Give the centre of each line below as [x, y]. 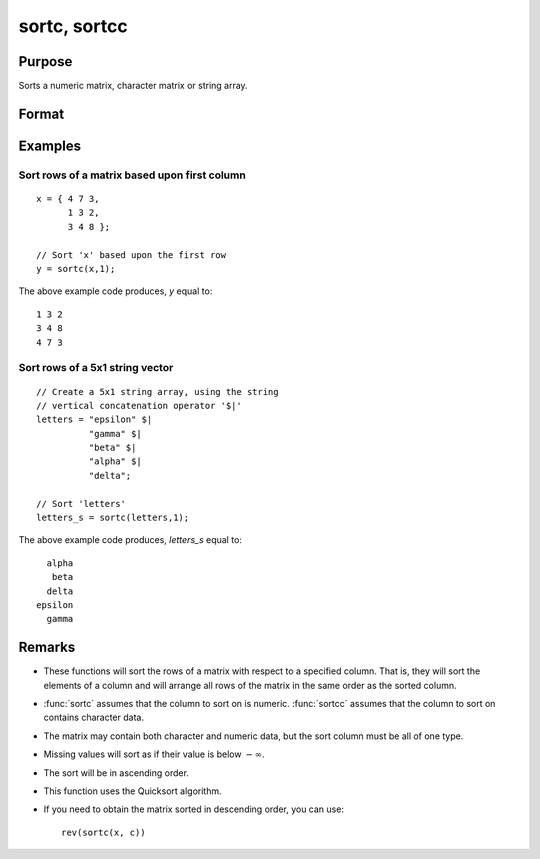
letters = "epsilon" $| [94, 419]
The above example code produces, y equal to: [115, 291]
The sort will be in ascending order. [116, 772]
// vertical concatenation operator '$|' [139, 405]
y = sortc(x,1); [76, 268]
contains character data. [94, 717]
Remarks [47, 647]
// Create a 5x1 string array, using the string [157, 391]
